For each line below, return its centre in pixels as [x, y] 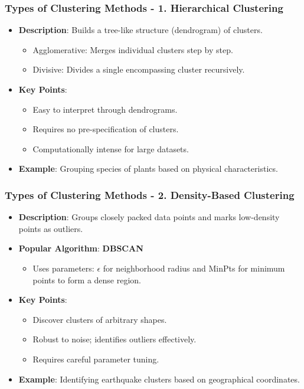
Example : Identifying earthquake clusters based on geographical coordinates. [159, 379]
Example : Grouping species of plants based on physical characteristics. [148, 169]
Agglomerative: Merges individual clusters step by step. [133, 49]
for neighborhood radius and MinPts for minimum [194, 268]
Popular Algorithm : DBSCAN [81, 248]
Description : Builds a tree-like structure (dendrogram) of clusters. [140, 30]
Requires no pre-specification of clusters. [106, 129]
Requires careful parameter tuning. [96, 359]
